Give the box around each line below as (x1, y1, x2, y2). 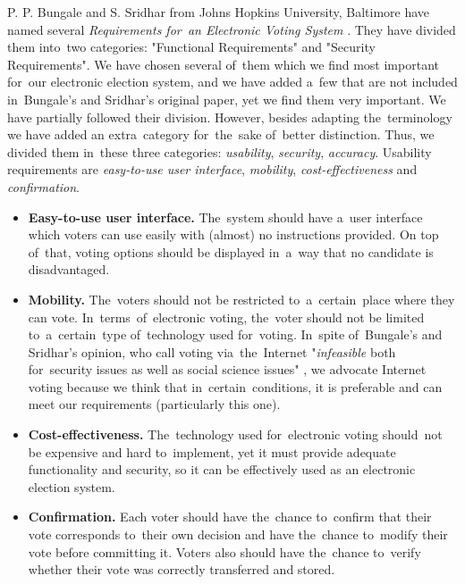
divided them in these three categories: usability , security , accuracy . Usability (7, 142, 432, 161)
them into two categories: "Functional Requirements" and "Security (7, 38, 376, 56)
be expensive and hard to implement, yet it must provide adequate (28, 442, 396, 461)
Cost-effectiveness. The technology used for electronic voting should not (28, 425, 443, 444)
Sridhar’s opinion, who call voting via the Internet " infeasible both (28, 342, 396, 361)
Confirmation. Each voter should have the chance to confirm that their (28, 507, 432, 526)
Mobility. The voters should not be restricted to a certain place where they (28, 289, 455, 308)
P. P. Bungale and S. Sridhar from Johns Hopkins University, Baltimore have (7, 3, 430, 21)
